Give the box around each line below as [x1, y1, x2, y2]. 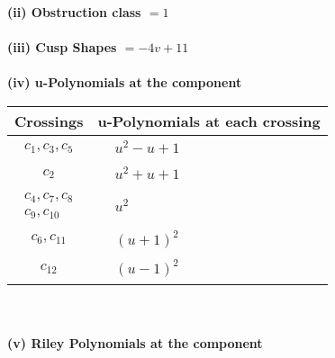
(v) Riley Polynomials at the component [7, 334, 263, 352]
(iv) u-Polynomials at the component [7, 73, 242, 92]
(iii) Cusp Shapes [7, 38, 117, 57]
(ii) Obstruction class [7, 3, 141, 21]
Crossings [14, 110, 84, 131]
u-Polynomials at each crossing [97, 110, 321, 131]
